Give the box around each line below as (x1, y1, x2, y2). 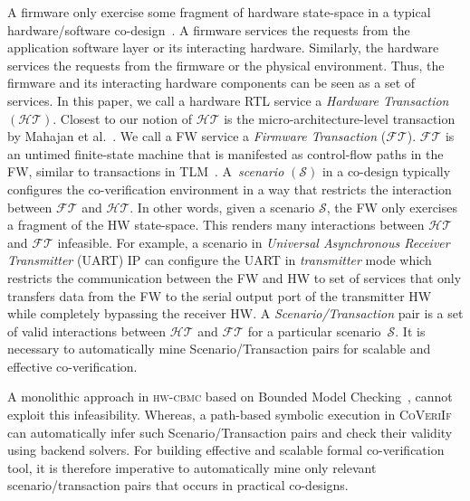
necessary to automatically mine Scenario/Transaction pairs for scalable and (7, 339, 431, 358)
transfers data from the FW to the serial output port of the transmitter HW (7, 286, 432, 305)
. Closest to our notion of (53, 109, 193, 128)
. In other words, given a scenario (129, 197, 315, 216)
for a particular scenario (247, 321, 381, 340)
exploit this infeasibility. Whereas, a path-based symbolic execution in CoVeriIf (7, 405, 452, 424)
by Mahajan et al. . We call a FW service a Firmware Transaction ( (7, 127, 387, 146)
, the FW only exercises (326, 197, 457, 216)
